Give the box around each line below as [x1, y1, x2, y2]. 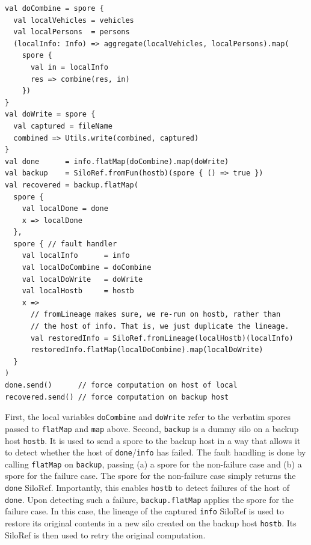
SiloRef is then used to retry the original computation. [5, 528, 206, 541]
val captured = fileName [13, 121, 112, 130]
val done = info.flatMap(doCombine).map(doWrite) [5, 157, 229, 166]
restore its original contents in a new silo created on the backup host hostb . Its [5, 517, 297, 529]
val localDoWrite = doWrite [22, 275, 143, 284]
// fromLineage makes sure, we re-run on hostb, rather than [30, 310, 281, 319]
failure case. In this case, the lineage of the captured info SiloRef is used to [5, 505, 285, 517]
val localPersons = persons [13, 28, 130, 37]
